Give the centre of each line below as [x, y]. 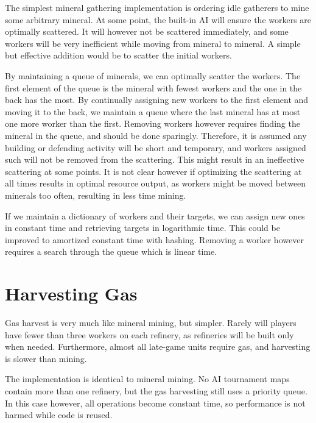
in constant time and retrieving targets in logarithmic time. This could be [142, 228]
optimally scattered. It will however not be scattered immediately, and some [147, 31]
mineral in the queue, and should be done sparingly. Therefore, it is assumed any [156, 135]
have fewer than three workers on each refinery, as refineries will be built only [149, 334]
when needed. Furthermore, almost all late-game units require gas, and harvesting [158, 347]
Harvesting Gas [71, 293]
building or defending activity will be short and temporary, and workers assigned [156, 147]
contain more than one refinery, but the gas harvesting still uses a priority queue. [156, 390]
